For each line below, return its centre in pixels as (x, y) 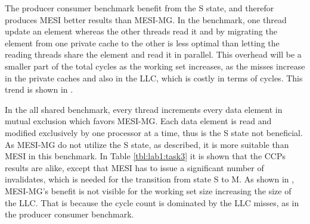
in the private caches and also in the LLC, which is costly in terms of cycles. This (154, 78)
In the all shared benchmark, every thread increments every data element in (144, 109)
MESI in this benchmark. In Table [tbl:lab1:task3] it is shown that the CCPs (145, 156)
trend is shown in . (39, 89)
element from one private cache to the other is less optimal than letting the (142, 42)
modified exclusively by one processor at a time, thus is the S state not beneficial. (154, 132)
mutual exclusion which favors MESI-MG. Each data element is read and (138, 121)
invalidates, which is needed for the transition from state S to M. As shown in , (150, 179)
